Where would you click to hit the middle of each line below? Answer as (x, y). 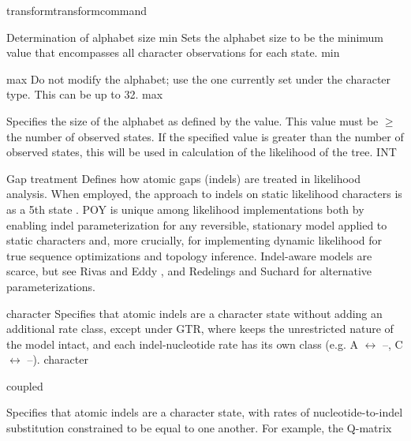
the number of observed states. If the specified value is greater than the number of (205, 136)
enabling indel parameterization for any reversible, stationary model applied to (197, 224)
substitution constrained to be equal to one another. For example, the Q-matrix (199, 428)
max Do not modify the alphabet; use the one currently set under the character (199, 78)
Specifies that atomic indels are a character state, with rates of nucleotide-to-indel (205, 412)
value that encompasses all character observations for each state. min (173, 52)
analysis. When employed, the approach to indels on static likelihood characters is (204, 194)
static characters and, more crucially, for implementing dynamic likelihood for (194, 240)
